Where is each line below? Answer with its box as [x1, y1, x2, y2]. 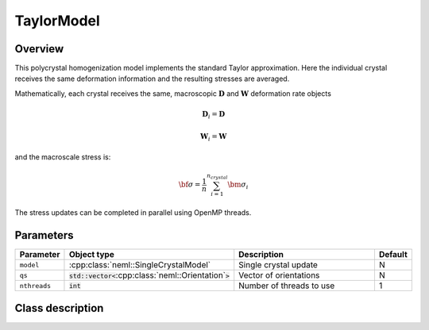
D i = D [202, 109, 226, 121]
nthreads [19, 282, 52, 290]
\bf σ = [179, 180, 201, 190]
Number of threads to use [238, 280, 335, 291]
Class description [14, 301, 104, 315]
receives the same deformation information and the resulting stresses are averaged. [14, 74, 290, 83]
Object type [68, 249, 114, 260]
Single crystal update [238, 259, 318, 271]
